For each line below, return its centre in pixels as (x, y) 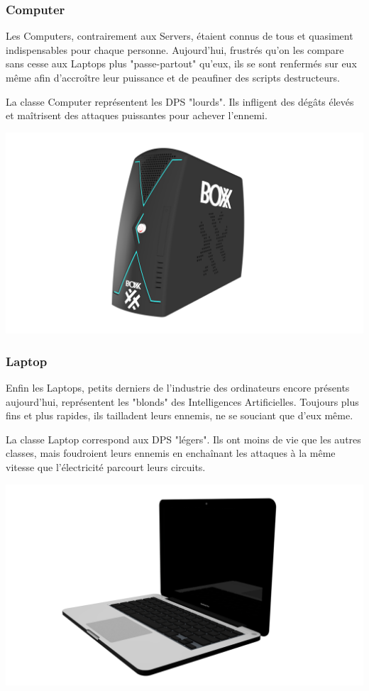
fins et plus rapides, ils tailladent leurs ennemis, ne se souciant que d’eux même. (180, 415)
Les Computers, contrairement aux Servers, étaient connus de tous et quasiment (180, 36)
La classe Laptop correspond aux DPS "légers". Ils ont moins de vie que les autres (183, 439)
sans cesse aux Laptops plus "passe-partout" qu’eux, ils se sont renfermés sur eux (181, 63)
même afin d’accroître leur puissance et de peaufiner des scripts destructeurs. (173, 77)
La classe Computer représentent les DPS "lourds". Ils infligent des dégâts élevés (180, 101)
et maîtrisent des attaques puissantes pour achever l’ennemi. (137, 115)
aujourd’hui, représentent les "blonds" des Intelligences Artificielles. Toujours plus (182, 401)
